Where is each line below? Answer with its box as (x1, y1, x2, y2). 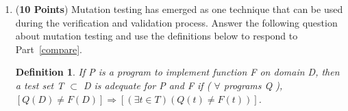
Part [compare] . (15, 42, 82, 56)
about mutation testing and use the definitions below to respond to (15, 29, 298, 43)
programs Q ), (223, 78, 283, 92)
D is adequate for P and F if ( (83, 78, 211, 92)
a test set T (15, 78, 64, 92)
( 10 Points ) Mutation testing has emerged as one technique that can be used (15, 2, 343, 16)
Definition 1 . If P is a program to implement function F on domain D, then (15, 65, 340, 79)
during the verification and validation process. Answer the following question (15, 15, 338, 29)
